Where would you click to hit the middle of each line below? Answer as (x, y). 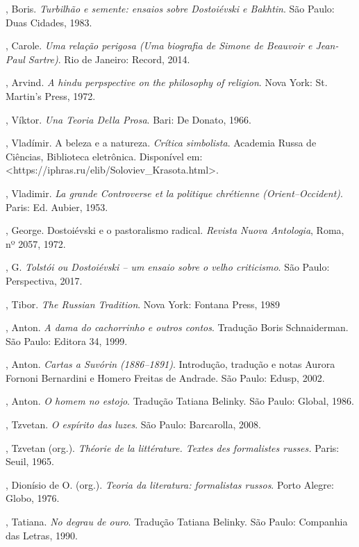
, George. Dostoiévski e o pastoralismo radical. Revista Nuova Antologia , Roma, (175, 230)
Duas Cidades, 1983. (49, 22)
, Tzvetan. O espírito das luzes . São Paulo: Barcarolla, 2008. (133, 424)
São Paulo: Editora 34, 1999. (67, 340)
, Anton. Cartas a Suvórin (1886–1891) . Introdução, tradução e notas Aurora (170, 364)
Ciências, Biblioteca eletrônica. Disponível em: (104, 156)
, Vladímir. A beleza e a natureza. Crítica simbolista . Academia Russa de (161, 143)
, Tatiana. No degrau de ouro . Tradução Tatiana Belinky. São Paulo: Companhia (177, 522)
